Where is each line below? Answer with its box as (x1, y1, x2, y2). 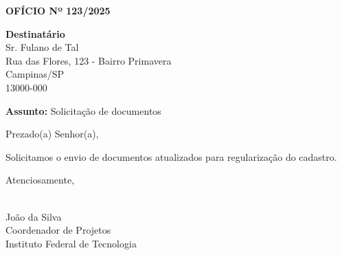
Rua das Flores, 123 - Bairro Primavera (5, 53, 172, 67)
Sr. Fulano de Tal (5, 40, 79, 54)
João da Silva (5, 209, 62, 223)
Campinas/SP (5, 67, 65, 81)
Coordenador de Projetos (5, 223, 111, 237)
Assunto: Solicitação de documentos (5, 103, 161, 118)
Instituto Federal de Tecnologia (5, 236, 137, 250)
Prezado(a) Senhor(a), (5, 126, 99, 141)
